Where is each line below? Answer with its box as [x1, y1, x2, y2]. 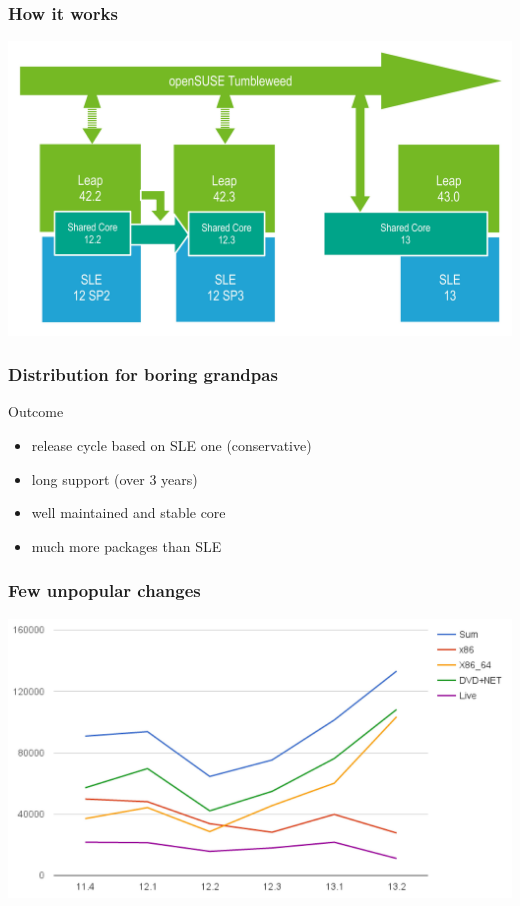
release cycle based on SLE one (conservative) [31, 434, 312, 455]
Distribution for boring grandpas [8, 362, 278, 387]
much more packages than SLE [31, 535, 222, 556]
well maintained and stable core [31, 502, 226, 523]
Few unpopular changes [8, 578, 201, 603]
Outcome [8, 401, 64, 422]
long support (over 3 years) [31, 468, 198, 489]
